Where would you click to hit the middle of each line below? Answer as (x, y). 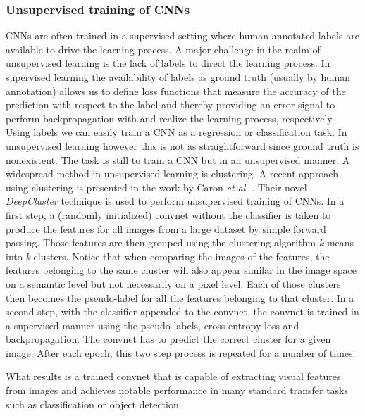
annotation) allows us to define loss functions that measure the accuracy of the (176, 90)
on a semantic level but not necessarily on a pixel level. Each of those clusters (173, 283)
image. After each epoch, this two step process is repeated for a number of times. (181, 352)
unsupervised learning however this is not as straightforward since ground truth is (182, 145)
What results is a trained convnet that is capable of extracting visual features (173, 376)
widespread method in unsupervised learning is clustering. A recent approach (172, 174)
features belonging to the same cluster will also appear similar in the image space (181, 270)
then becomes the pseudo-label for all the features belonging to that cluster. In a (180, 297)
